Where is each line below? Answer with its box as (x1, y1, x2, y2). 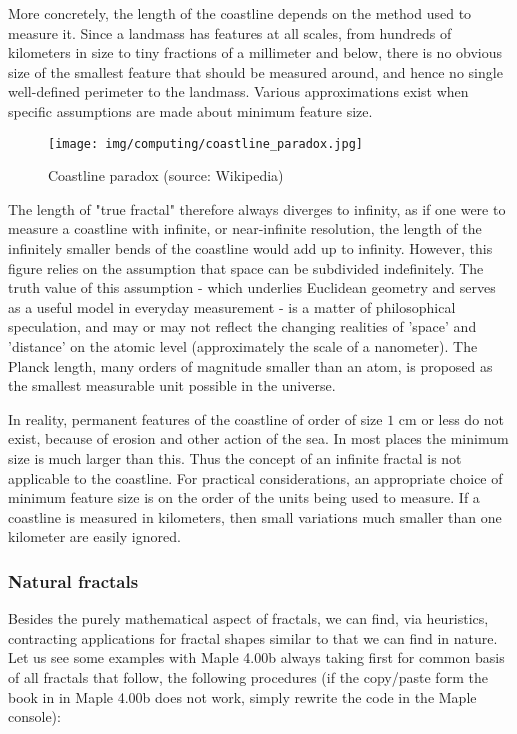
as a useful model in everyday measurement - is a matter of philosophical (8, 296, 456, 317)
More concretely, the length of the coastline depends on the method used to (8, 3, 472, 23)
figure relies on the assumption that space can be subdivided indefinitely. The (8, 257, 484, 278)
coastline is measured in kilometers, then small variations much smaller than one (8, 506, 502, 527)
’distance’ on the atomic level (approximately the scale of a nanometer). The (8, 335, 478, 356)
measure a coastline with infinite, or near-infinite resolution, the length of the (8, 218, 482, 239)
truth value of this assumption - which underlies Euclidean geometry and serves (8, 277, 496, 298)
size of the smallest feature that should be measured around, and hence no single (8, 61, 503, 82)
